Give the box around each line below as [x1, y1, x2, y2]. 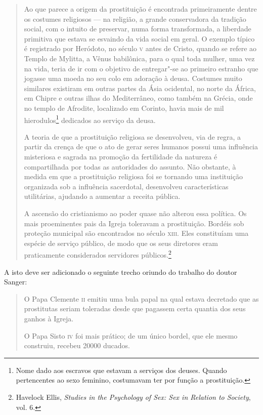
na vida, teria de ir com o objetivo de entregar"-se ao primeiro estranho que [24, 63, 258, 73]
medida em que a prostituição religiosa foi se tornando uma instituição [24, 171, 243, 182]
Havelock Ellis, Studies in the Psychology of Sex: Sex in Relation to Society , [16, 391, 251, 402]
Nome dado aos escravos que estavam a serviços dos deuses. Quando [16, 364, 227, 375]
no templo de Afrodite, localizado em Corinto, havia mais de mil [24, 102, 224, 113]
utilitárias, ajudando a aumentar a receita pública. [24, 191, 181, 201]
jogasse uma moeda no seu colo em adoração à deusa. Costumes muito [24, 73, 242, 84]
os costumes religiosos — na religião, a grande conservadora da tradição [24, 13, 246, 24]
